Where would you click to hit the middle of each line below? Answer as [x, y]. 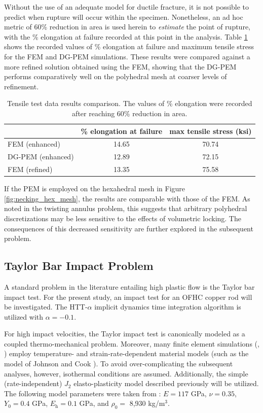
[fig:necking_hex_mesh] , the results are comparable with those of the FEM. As [127, 198]
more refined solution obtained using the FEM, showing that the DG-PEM [120, 66]
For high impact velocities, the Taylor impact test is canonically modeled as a [125, 334]
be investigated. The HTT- [46, 307]
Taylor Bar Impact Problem [79, 266]
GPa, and [94, 403]
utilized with [24, 316]
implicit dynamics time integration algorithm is [168, 307]
